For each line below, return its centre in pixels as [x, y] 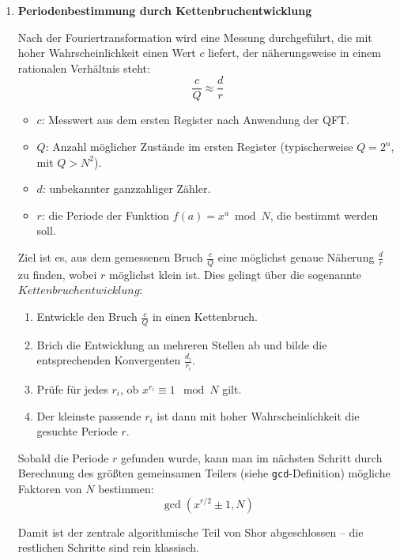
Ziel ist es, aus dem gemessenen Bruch [110, 257]
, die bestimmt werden [324, 215]
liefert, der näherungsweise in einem [294, 53]
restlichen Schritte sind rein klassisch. [108, 547]
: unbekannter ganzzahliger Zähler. [126, 189]
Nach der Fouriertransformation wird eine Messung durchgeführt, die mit [195, 37]
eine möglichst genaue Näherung [296, 257]
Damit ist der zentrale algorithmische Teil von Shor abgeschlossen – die [191, 532]
